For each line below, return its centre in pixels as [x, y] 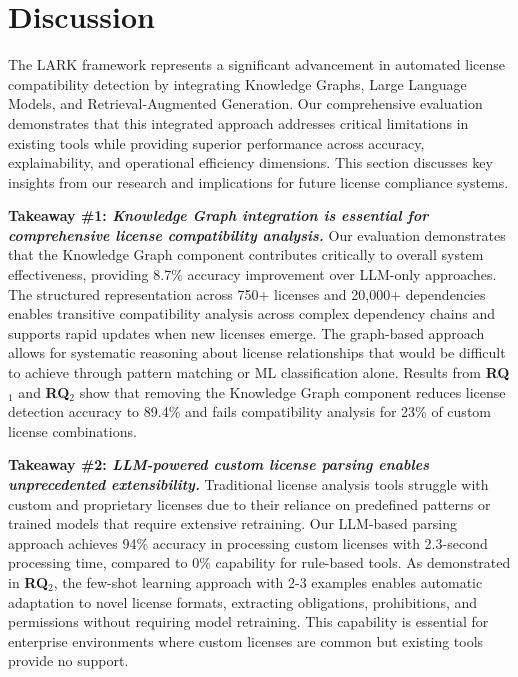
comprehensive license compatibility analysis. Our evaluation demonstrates [257, 234]
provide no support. [68, 660]
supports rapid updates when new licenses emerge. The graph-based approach [246, 332]
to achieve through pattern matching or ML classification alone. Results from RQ [259, 372]
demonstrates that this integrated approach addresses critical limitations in [238, 122]
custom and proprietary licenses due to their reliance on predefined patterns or [249, 503]
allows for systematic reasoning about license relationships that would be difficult [257, 352]
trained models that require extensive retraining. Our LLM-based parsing [233, 523]
